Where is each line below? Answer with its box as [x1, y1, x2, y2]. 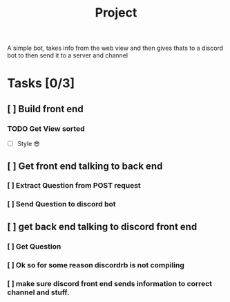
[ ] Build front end [7, 103, 84, 115]
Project [95, 5, 137, 21]
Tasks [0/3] [7, 75, 75, 91]
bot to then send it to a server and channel [7, 51, 128, 60]
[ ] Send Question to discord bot [7, 199, 116, 209]
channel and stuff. [7, 287, 70, 297]
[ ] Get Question [7, 241, 61, 251]
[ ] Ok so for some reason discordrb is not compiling [7, 260, 185, 269]
